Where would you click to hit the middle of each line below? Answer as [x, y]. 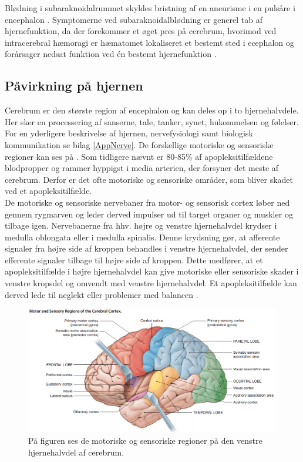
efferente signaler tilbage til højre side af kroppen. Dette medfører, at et [134, 260]
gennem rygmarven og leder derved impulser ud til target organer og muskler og [149, 214]
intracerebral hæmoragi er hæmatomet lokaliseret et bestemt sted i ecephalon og [149, 42]
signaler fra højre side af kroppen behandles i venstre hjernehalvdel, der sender [147, 248]
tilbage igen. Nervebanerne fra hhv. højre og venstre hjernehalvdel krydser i [141, 225]
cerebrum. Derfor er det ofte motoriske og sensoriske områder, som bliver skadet [149, 179]
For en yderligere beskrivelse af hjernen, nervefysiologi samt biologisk [129, 133]
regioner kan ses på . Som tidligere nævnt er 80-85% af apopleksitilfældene [139, 156]
